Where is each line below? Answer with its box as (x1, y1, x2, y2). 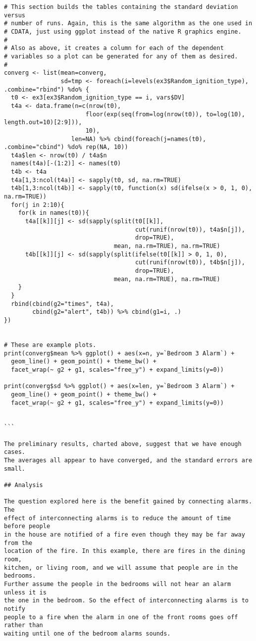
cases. (4, 448, 25, 456)
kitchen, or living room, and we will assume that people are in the (4, 564, 238, 571)
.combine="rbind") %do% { (4, 86, 89, 93)
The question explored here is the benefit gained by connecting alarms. (4, 498, 253, 505)
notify (4, 605, 25, 612)
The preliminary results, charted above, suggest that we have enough (4, 440, 242, 447)
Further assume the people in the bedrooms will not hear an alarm (4, 580, 231, 588)
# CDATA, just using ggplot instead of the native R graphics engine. (4, 28, 242, 35)
